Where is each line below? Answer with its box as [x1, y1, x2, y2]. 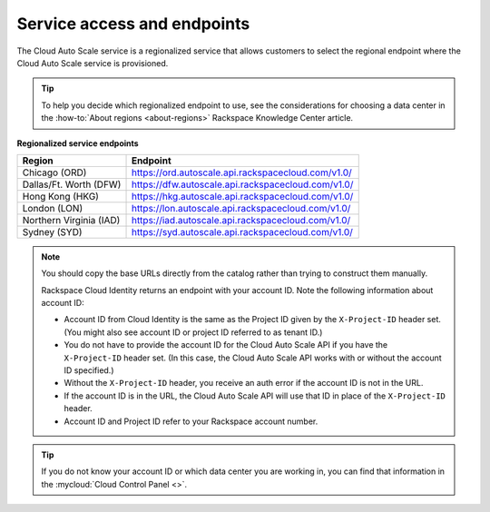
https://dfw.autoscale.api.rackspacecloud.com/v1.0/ [131, 178, 354, 191]
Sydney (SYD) [22, 225, 83, 238]
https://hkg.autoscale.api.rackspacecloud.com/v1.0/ [131, 190, 354, 202]
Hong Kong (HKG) [22, 190, 100, 202]
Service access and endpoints [16, 14, 250, 34]
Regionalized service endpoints [16, 137, 140, 149]
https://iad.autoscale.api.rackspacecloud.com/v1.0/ [131, 213, 351, 226]
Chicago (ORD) [22, 166, 87, 179]
